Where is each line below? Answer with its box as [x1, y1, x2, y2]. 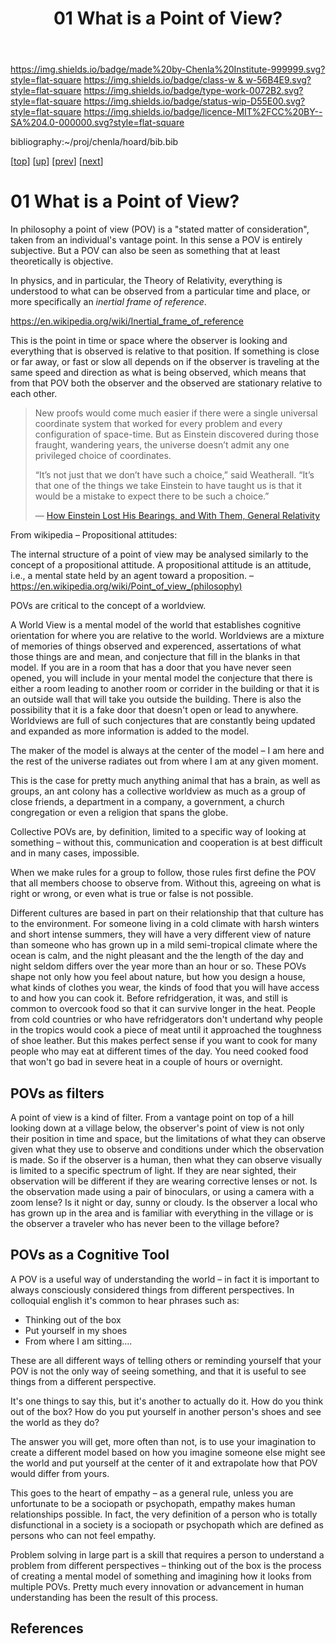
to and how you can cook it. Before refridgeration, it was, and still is [10, 992, 288, 1004]
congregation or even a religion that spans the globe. [10, 807, 229, 819]
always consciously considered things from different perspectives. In [10, 1283, 295, 1296]
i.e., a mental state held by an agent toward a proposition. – [10, 570, 254, 582]
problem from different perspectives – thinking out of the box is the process [10, 1559, 322, 1571]
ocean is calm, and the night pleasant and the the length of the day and [10, 950, 304, 962]
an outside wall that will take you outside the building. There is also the [10, 693, 302, 706]
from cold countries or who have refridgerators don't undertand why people [10, 1013, 323, 1026]
